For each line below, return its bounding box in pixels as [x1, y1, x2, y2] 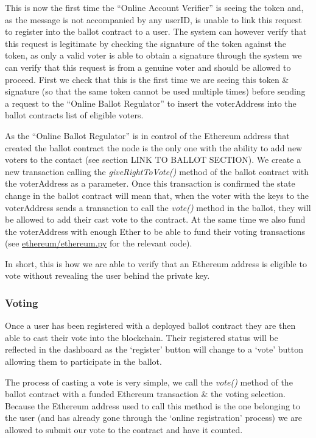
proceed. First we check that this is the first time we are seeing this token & [5, 73, 289, 85]
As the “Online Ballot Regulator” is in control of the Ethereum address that [5, 129, 290, 142]
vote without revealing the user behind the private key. [5, 269, 210, 282]
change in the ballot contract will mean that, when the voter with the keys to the [5, 188, 309, 201]
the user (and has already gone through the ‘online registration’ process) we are [5, 411, 302, 424]
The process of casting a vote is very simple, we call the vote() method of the [5, 375, 293, 388]
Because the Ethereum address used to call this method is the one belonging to [5, 399, 301, 412]
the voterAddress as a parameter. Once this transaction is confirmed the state [5, 177, 295, 190]
